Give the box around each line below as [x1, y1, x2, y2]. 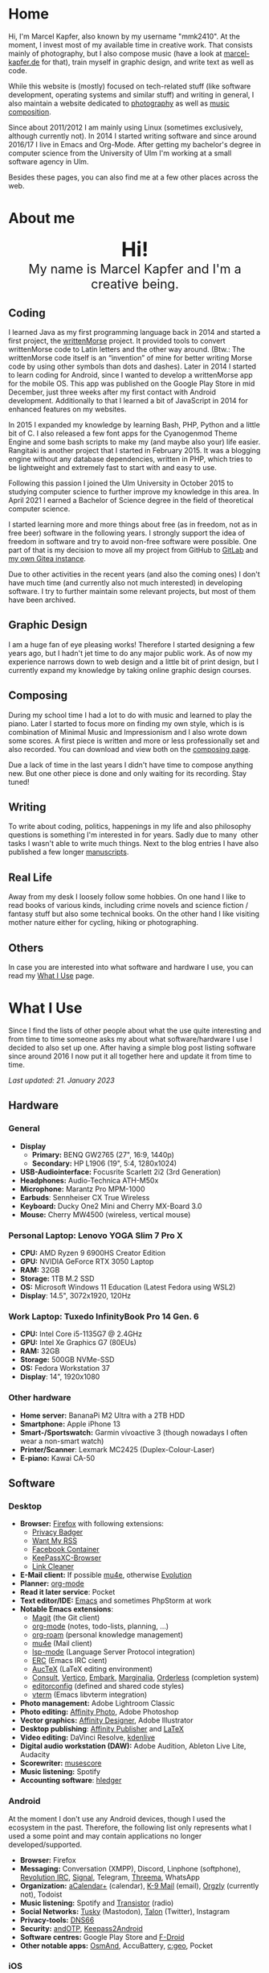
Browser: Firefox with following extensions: [19, 1519, 165, 1529]
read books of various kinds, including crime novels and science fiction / [8, 901, 249, 910]
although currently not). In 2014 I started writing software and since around [8, 130, 257, 141]
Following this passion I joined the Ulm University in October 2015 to [8, 478, 234, 488]
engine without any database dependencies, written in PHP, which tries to [8, 454, 253, 464]
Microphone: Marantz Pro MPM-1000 [19, 1184, 145, 1194]
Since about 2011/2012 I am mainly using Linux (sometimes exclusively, [8, 122, 243, 132]
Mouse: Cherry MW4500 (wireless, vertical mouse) [19, 1209, 191, 1220]
